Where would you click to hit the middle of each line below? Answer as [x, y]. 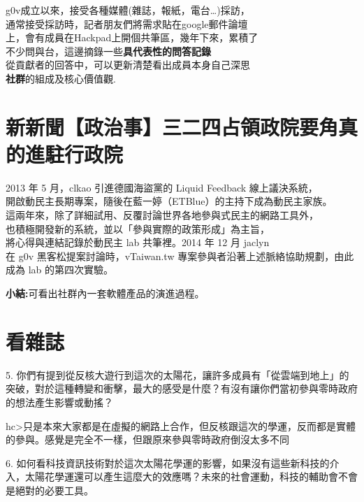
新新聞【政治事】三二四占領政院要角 [172, 126]
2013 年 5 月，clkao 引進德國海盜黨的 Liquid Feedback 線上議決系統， [162, 187]
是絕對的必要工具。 [50, 490]
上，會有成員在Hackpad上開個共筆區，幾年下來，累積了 [132, 37]
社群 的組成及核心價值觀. [61, 78]
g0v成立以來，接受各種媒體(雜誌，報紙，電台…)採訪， [128, 10]
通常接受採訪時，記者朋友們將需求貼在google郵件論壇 [127, 23]
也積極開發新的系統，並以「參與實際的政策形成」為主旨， [138, 228]
